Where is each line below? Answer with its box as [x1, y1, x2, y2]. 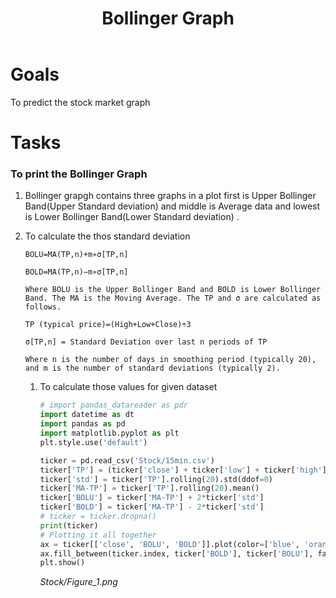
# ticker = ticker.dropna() [39, 512, 157, 522]
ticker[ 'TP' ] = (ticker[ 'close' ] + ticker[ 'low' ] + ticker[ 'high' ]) [39, 465, 332, 475]
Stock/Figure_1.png [39, 576, 118, 588]
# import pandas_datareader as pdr [39, 400, 188, 411]
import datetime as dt [39, 410, 135, 420]
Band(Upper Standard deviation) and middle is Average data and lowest [24, 200, 321, 212]
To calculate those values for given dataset [39, 381, 218, 393]
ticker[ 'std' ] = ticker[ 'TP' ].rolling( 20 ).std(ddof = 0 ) [39, 474, 273, 484]
